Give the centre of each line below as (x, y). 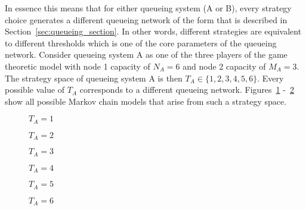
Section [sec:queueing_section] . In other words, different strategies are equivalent (153, 31)
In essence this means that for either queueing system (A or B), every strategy (148, 8)
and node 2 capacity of (224, 66)
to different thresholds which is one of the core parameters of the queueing (141, 43)
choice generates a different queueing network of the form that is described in (146, 19)
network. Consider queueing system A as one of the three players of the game (146, 54)
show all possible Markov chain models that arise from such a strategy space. (146, 101)
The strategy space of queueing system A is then (94, 78)
